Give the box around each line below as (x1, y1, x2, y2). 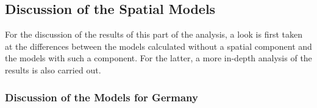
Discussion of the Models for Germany (5, 89, 198, 104)
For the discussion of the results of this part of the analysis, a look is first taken (5, 28, 303, 41)
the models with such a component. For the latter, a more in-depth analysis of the (5, 52, 312, 64)
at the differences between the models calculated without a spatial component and (5, 39, 312, 52)
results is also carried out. (5, 63, 101, 76)
